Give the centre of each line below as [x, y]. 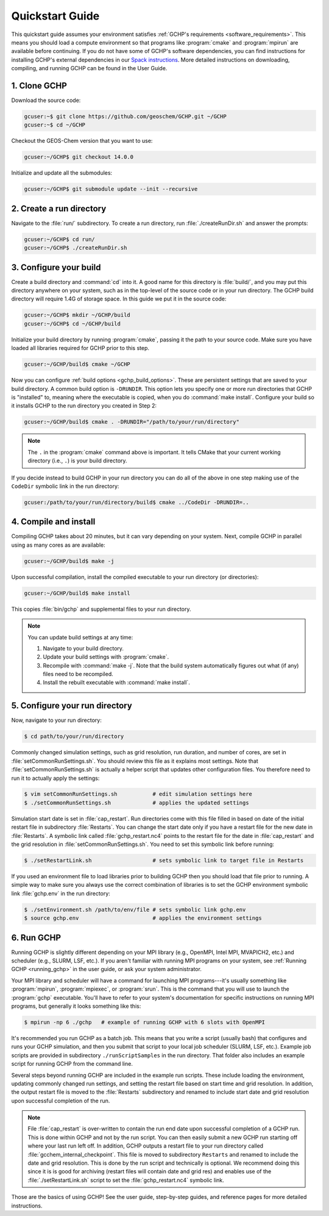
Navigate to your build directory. [83, 648]
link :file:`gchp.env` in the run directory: [61, 893]
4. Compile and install [53, 522]
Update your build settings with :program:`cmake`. [106, 657]
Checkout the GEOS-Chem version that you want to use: [82, 141]
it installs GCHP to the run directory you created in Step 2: [84, 406]
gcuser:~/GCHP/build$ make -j [69, 561]
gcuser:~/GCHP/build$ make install [77, 593]
